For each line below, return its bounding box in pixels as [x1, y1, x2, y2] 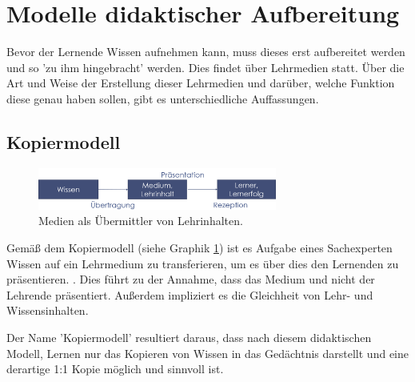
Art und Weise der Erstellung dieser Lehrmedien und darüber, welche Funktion [6, 74, 395, 91]
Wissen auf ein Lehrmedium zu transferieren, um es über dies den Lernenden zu [6, 255, 399, 271]
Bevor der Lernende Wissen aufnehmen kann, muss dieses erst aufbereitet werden [6, 43, 405, 60]
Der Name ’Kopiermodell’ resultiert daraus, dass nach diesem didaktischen [6, 329, 372, 346]
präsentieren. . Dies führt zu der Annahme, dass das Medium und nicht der [6, 271, 375, 288]
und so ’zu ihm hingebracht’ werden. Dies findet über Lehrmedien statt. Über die [6, 58, 405, 75]
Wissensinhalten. [6, 302, 89, 319]
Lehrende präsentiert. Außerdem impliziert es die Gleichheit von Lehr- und [6, 286, 373, 303]
